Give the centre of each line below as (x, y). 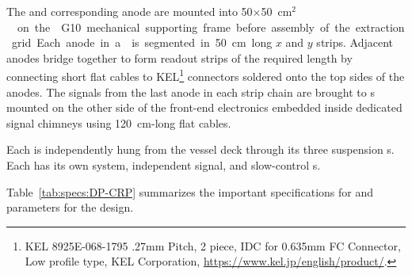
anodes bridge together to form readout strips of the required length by (179, 57)
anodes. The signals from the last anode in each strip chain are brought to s (191, 92)
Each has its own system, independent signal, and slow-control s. (164, 165)
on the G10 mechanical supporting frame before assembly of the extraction (211, 27)
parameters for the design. (70, 207)
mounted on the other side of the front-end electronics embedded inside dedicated (204, 107)
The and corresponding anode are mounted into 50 (130, 11)
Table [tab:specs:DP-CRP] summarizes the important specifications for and (190, 191)
